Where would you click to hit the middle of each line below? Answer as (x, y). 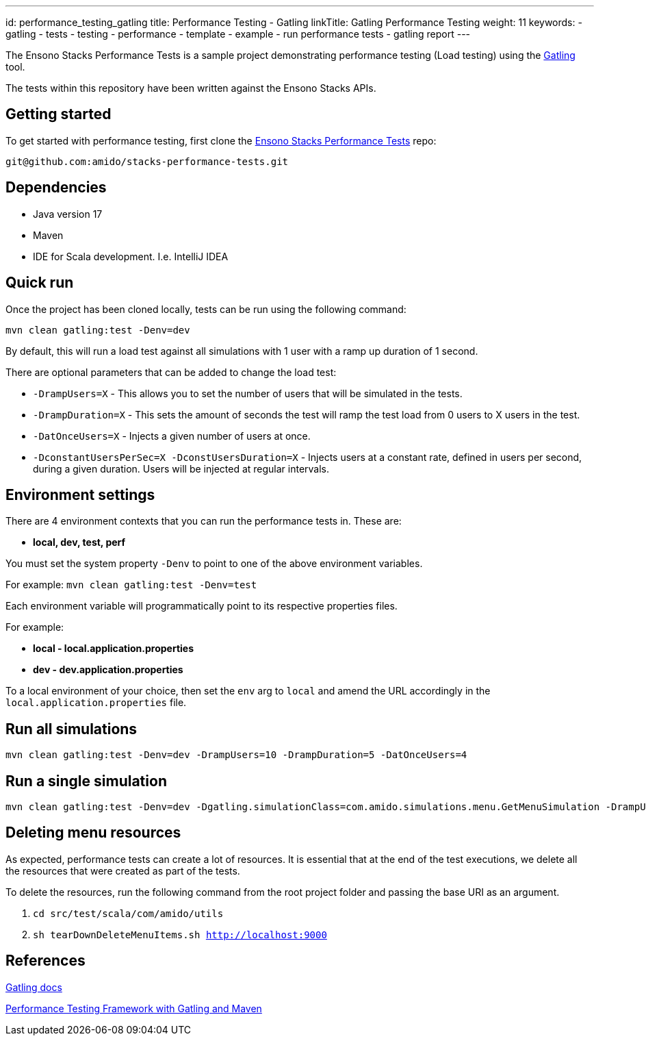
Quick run (40, 283)
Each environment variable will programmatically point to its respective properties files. (202, 606)
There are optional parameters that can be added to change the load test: (171, 372)
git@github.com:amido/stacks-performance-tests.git (147, 161)
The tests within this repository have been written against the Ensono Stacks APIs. (191, 88)
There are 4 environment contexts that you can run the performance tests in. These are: (204, 521)
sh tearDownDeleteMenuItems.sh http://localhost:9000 (180, 935)
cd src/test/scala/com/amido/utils (128, 913)
